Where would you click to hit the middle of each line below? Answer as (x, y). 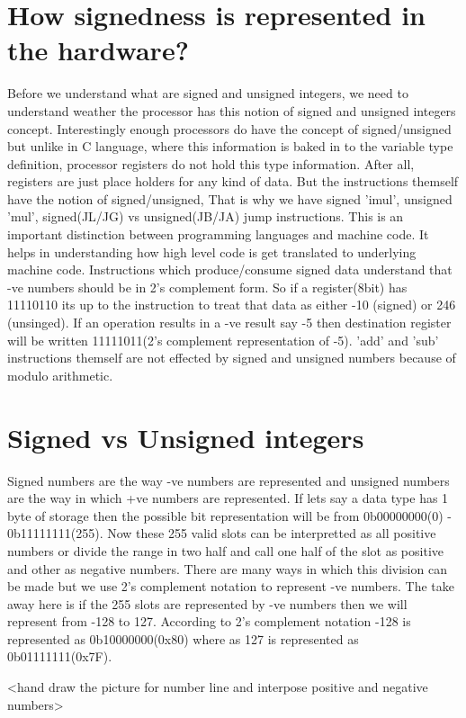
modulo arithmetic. (60, 375)
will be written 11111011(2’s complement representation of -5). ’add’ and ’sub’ (223, 340)
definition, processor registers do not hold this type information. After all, (211, 163)
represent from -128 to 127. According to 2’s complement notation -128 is (209, 621)
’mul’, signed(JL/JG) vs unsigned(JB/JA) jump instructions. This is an (206, 216)
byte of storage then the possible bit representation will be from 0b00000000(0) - (229, 515)
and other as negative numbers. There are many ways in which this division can (227, 568)
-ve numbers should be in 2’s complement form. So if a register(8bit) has (207, 287)
